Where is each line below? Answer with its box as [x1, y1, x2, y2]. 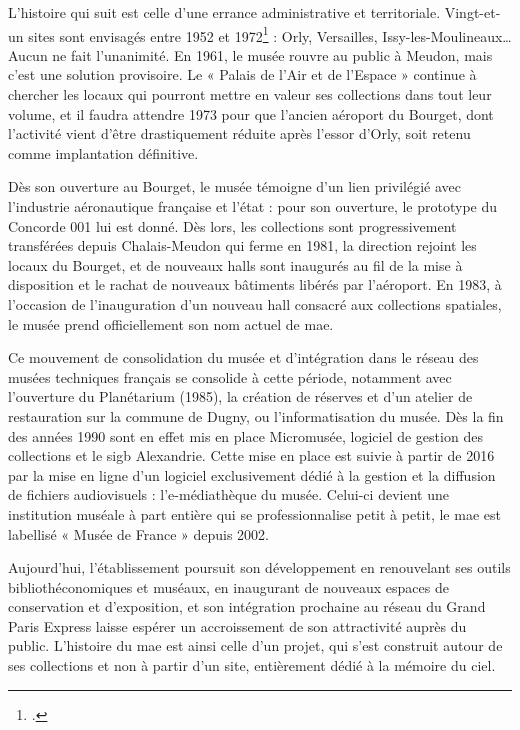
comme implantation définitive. [8, 142, 199, 163]
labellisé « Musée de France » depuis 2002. [8, 523, 270, 544]
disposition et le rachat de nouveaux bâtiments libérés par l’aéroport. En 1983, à [8, 274, 502, 295]
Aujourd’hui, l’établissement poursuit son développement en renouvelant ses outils [8, 557, 511, 578]
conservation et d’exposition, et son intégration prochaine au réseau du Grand [8, 596, 486, 617]
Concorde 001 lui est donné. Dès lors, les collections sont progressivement [8, 215, 457, 236]
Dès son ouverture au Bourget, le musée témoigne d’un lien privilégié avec [8, 176, 462, 197]
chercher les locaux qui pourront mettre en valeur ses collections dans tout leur [8, 84, 492, 105]
